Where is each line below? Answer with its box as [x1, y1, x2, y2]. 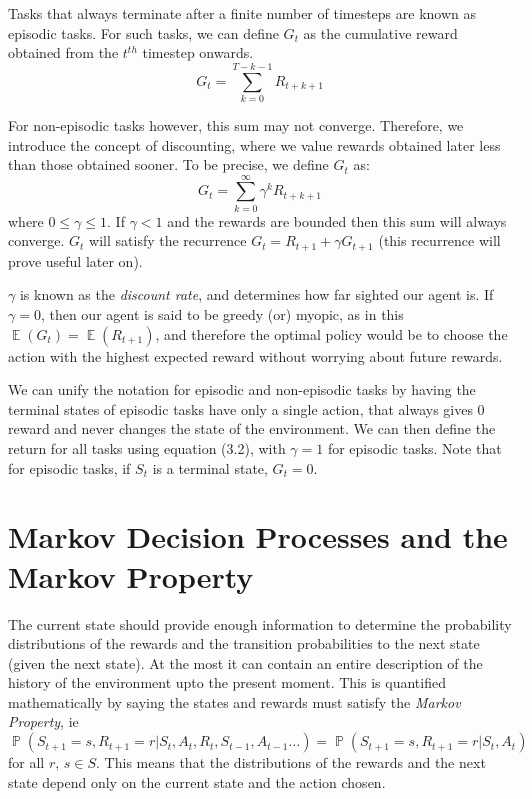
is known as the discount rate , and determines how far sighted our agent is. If [19, 284, 494, 305]
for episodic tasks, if [8, 457, 131, 478]
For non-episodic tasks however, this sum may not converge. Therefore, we [8, 114, 464, 135]
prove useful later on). [8, 250, 143, 271]
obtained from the [8, 42, 119, 63]
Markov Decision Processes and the [8, 516, 508, 557]
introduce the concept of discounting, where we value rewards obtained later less [8, 134, 501, 155]
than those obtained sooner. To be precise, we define [8, 154, 329, 175]
